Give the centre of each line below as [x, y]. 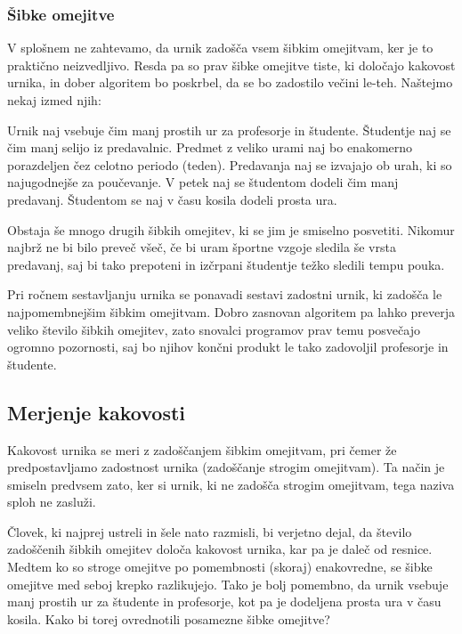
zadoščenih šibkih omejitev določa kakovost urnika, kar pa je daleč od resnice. [220, 549]
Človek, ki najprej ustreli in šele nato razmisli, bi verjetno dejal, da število [210, 531]
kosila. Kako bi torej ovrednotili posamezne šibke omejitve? [169, 618]
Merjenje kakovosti [97, 412]
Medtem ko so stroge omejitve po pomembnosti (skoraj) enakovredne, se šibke [220, 567]
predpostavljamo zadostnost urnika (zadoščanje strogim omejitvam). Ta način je [226, 467]
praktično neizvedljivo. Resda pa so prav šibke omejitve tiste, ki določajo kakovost [231, 65]
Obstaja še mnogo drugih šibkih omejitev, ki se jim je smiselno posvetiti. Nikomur [231, 229]
